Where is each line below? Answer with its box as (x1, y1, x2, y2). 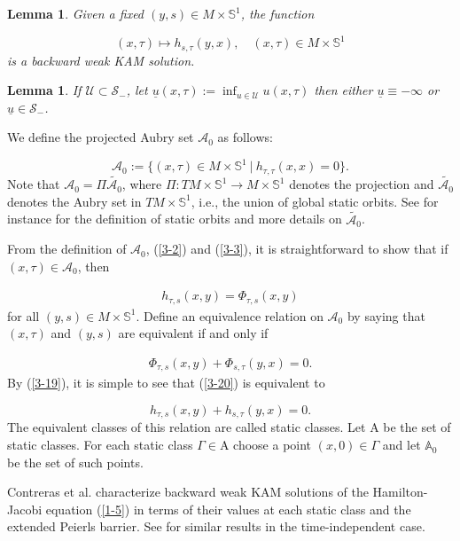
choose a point (233, 435, 312, 454)
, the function (240, 4, 315, 22)
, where (121, 175, 162, 193)
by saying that (347, 306, 425, 325)
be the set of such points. (7, 452, 144, 471)
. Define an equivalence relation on (136, 306, 324, 325)
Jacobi (7, 499, 43, 518)
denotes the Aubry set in (7, 192, 142, 210)
